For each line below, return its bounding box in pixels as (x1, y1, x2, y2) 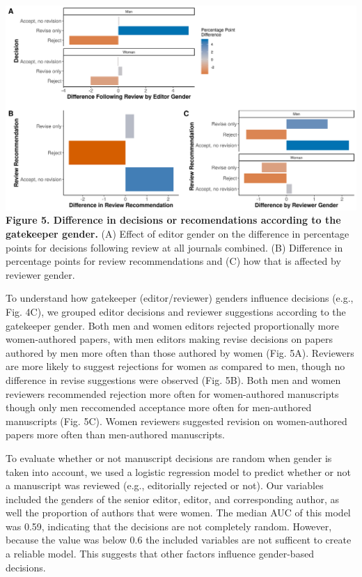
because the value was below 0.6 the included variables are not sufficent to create (6, 532, 352, 547)
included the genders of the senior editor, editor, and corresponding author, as (6, 491, 339, 506)
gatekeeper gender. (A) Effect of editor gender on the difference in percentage (6, 226, 349, 241)
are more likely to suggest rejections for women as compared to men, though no (6, 359, 345, 374)
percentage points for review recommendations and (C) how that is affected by (6, 254, 341, 268)
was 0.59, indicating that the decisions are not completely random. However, (6, 518, 332, 533)
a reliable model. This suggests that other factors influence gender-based (6, 546, 315, 561)
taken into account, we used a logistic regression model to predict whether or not (6, 464, 351, 479)
